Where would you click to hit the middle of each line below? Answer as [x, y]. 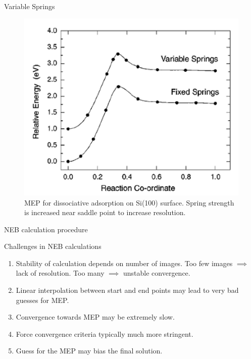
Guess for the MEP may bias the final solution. [89, 351]
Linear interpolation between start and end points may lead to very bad [127, 290]
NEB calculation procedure [46, 229]
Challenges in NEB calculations [53, 246]
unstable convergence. [157, 273]
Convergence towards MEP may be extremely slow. [95, 317]
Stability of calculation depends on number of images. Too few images [124, 263]
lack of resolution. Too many [60, 273]
